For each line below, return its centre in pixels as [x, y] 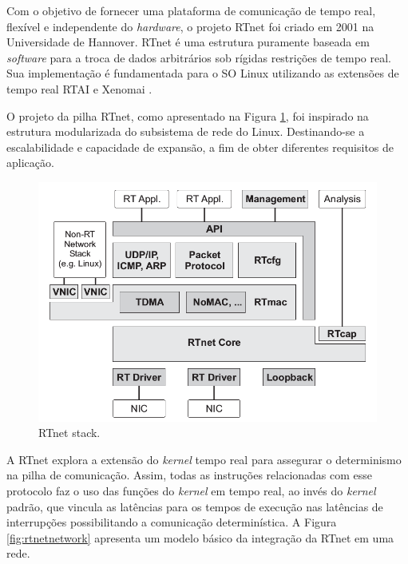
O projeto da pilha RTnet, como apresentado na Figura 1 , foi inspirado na [188, 115]
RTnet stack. [69, 433]
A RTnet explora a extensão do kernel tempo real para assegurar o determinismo [204, 459]
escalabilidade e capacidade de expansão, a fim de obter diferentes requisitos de [200, 147]
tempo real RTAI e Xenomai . [79, 88]
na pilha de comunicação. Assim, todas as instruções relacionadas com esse [190, 475]
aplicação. [30, 163]
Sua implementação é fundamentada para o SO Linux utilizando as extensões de [203, 73]
